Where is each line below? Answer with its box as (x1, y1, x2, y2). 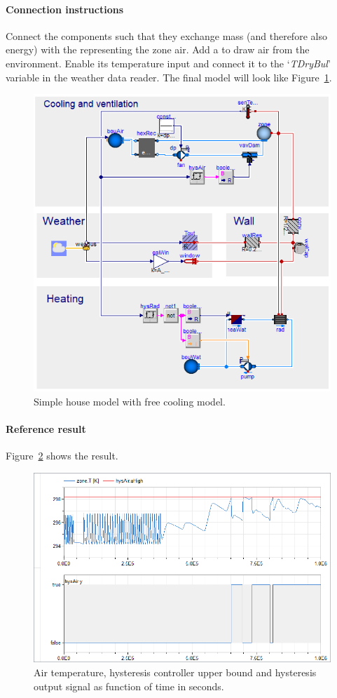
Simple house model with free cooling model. (34, 394, 226, 408)
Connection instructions (6, 1, 124, 16)
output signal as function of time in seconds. (34, 678, 224, 693)
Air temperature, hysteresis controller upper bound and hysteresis (34, 664, 317, 679)
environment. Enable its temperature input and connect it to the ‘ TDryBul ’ (6, 55, 331, 70)
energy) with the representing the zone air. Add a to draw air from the (6, 42, 310, 57)
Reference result (6, 421, 86, 436)
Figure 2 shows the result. (6, 448, 118, 463)
